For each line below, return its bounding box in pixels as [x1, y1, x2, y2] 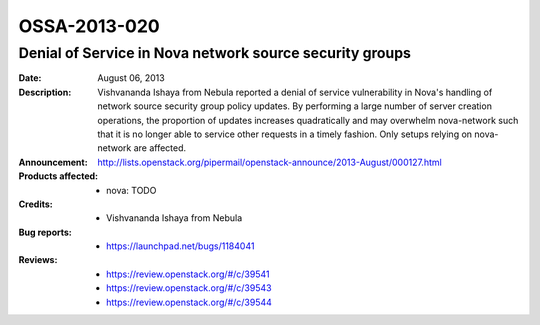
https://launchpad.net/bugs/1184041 [106, 240, 255, 252]
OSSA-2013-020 [18, 15, 160, 37]
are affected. [133, 142, 187, 154]
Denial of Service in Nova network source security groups [18, 44, 412, 62]
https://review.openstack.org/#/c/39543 [106, 282, 272, 294]
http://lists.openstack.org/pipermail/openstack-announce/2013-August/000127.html [97, 156, 442, 168]
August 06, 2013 [97, 72, 165, 84]
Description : [18, 86, 72, 98]
